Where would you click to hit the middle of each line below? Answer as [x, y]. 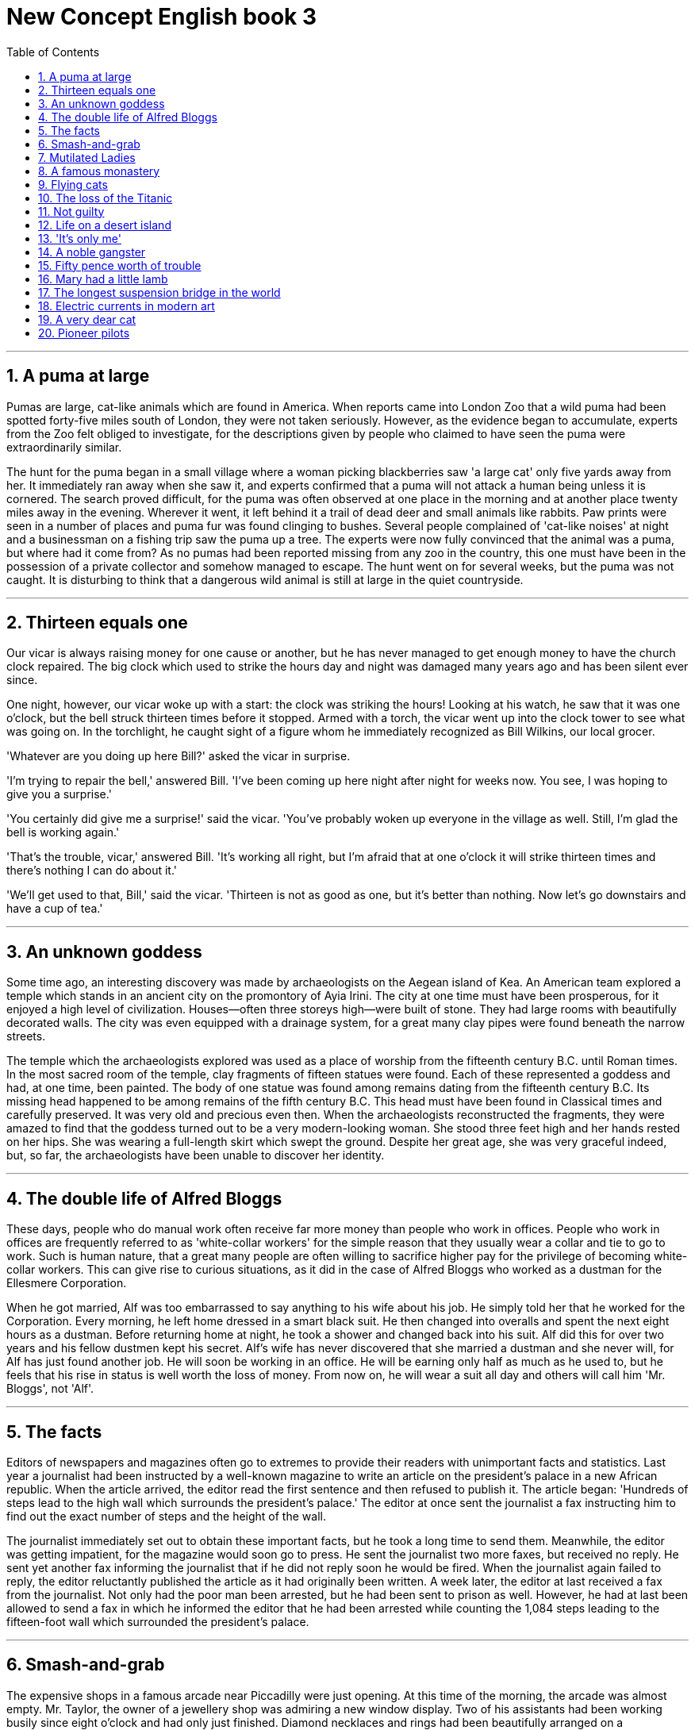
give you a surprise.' [59, 794]
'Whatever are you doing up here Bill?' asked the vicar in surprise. [179, 756]
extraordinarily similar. [64, 447]
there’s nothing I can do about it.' [92, 871]
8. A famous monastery [99, 171]
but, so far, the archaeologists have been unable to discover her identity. [196, 1155]
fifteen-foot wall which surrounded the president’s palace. [158, 1621]
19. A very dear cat [87, 319]
